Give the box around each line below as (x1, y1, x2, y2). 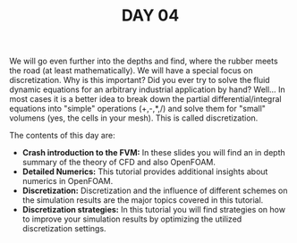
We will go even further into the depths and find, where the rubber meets (9, 55, 279, 67)
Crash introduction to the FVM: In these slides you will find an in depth (21, 147, 285, 158)
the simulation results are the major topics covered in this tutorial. (21, 195, 264, 205)
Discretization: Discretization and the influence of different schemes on (21, 185, 288, 197)
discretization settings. (21, 223, 106, 234)
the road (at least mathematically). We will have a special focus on (9, 65, 253, 76)
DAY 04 (121, 5, 180, 26)
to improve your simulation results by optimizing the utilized (21, 214, 242, 224)
